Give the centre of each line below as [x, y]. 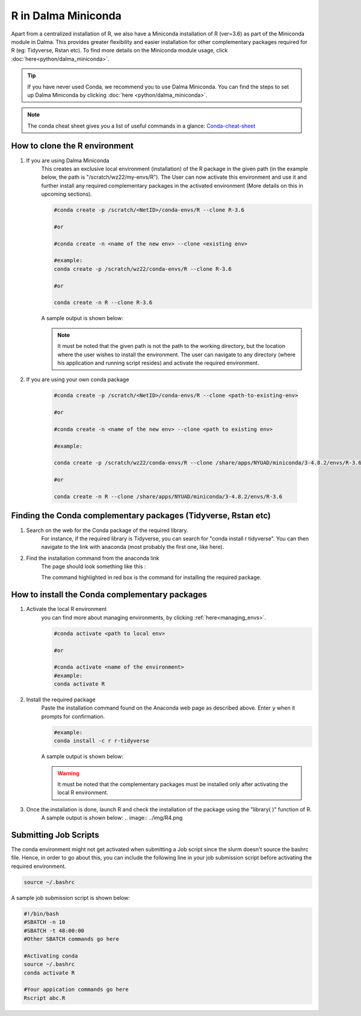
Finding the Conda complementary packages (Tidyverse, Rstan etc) [141, 516]
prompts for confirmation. [73, 716]
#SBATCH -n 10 [45, 922]
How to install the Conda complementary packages [109, 595]
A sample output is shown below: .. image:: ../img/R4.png [112, 818]
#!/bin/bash [42, 914]
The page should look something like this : [94, 566]
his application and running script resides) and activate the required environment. [158, 363]
